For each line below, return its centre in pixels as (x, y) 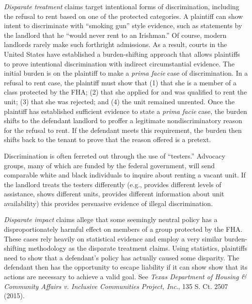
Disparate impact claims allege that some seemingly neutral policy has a (111, 219)
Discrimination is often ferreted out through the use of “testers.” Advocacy (115, 155)
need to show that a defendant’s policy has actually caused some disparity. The (122, 257)
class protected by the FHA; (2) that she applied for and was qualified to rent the (126, 92)
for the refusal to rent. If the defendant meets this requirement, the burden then (123, 130)
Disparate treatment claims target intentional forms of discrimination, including (122, 6)
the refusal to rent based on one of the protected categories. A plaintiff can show (124, 16)
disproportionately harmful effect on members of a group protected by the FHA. (123, 229)
